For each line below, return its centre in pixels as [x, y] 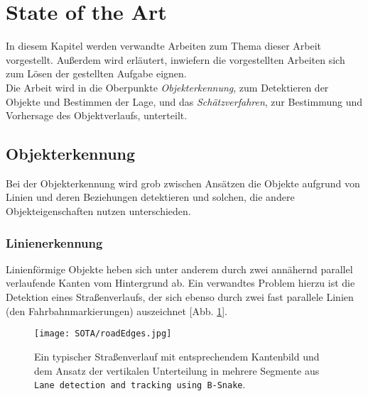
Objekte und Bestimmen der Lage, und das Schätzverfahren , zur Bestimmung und [184, 101]
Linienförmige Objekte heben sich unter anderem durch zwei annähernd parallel [179, 269]
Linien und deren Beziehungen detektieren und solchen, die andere [150, 197]
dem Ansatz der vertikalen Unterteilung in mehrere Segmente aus [177, 370]
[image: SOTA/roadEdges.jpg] [103, 334]
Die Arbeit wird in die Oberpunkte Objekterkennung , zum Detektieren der [167, 87]
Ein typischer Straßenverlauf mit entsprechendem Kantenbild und [177, 356]
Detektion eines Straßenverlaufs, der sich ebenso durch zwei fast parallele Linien [180, 297]
